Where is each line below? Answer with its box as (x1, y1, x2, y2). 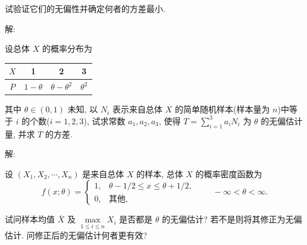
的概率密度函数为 (195, 167, 262, 180)
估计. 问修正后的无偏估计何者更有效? (5, 228, 148, 241)
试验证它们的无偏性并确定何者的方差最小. (5, 2, 165, 14)
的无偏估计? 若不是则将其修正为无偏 (162, 213, 302, 225)
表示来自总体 (112, 103, 163, 115)
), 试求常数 (83, 114, 126, 127)
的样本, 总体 (136, 167, 183, 180)
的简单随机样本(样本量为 (174, 103, 270, 115)
